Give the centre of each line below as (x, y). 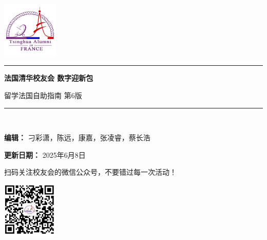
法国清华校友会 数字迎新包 (49, 78)
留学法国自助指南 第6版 (43, 95)
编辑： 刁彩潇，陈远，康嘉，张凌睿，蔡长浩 (77, 137)
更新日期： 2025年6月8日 (45, 154)
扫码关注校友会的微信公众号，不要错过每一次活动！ (90, 172)
